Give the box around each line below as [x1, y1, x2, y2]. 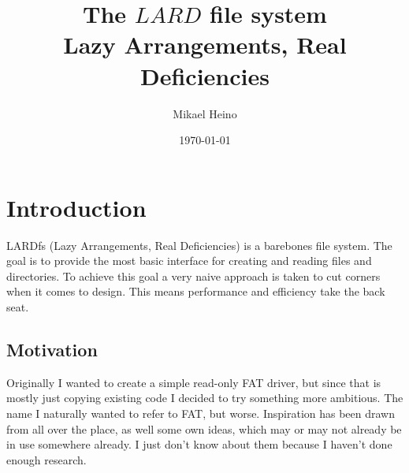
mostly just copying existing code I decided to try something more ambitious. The [6, 389, 403, 406]
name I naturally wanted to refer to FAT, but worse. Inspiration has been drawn [6, 404, 396, 421]
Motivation [6, 337, 98, 361]
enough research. [6, 451, 87, 467]
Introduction [6, 191, 147, 223]
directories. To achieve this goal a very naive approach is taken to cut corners [6, 267, 381, 284]
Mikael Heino [173, 105, 237, 121]
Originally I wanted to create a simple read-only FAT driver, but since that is [6, 374, 381, 390]
